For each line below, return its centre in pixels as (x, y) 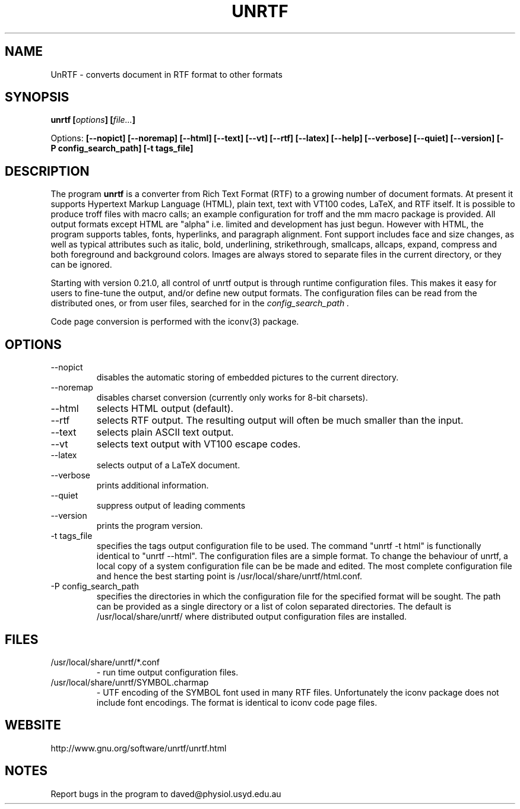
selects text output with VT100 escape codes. (199, 444)
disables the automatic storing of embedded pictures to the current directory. (248, 377)
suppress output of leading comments (171, 506)
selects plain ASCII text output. (165, 432)
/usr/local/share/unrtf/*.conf (105, 662)
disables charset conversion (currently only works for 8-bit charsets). (232, 398)
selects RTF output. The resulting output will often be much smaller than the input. (280, 421)
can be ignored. (81, 265)
